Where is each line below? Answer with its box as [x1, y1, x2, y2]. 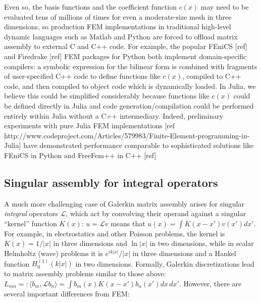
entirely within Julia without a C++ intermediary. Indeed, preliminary [4, 110, 224, 121]
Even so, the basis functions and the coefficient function [4, 2, 177, 12]
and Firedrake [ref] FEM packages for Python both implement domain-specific [4, 51, 247, 61]
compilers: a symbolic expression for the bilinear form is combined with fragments [4, 61, 257, 71]
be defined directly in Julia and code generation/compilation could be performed [4, 100, 254, 111]
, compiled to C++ [182, 71, 241, 81]
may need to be [200, 2, 249, 12]
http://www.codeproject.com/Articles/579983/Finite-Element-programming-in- [4, 130, 250, 140]
